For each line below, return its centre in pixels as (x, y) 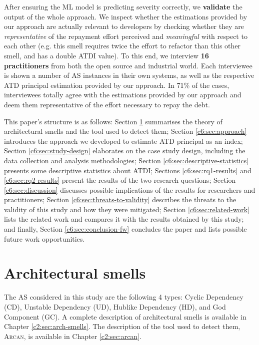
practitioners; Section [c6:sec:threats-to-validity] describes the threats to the (120, 199)
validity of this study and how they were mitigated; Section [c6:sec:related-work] (127, 209)
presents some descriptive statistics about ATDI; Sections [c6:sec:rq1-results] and (128, 170)
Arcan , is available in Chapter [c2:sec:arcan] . (73, 336)
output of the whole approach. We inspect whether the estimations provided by (126, 16)
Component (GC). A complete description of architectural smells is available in (125, 316)
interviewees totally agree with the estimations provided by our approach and (123, 95)
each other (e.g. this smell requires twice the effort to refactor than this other (122, 46)
